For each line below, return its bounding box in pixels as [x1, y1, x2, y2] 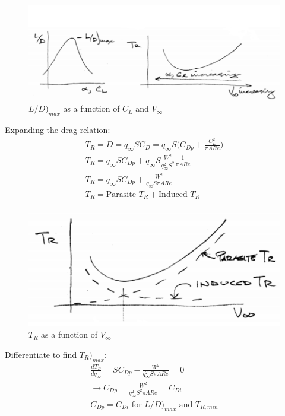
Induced [159, 190, 188, 199]
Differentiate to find [5, 348, 77, 360]
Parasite [106, 190, 136, 199]
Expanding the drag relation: [5, 123, 110, 136]
